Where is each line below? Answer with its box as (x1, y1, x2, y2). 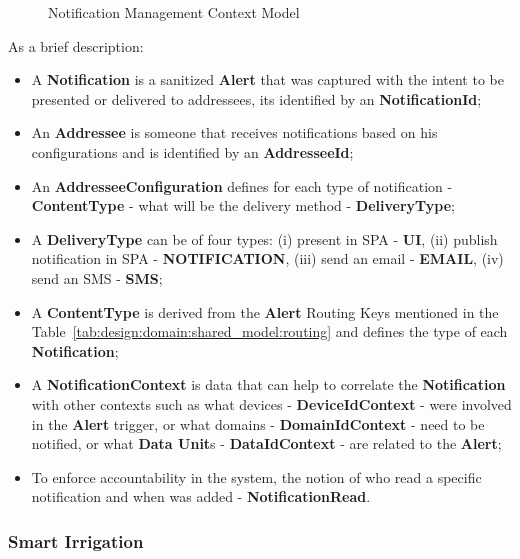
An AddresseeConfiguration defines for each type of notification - (31, 175, 453, 196)
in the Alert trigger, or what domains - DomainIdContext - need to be (31, 413, 485, 434)
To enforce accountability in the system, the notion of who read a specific (31, 466, 482, 487)
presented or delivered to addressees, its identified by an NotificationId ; (31, 88, 482, 109)
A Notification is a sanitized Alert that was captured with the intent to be (31, 69, 504, 90)
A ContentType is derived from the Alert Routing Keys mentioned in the (31, 301, 499, 322)
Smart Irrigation (8, 528, 144, 553)
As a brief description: (8, 35, 144, 56)
